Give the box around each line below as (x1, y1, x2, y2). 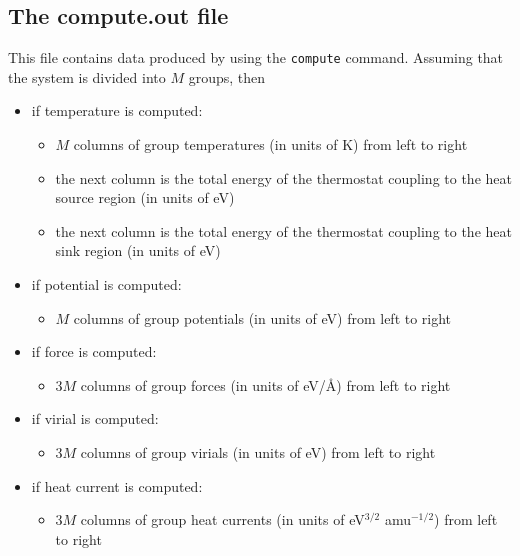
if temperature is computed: (31, 100, 203, 121)
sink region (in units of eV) (55, 240, 221, 261)
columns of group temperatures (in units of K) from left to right (73, 134, 468, 155)
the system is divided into (8, 66, 166, 87)
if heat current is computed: (31, 475, 203, 496)
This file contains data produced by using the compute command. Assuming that (8, 47, 504, 68)
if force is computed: (31, 341, 157, 362)
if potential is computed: (31, 274, 182, 295)
